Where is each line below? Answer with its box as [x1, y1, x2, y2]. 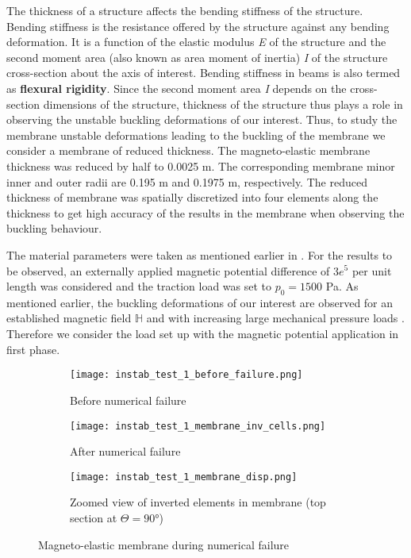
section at [70, 510, 117, 526]
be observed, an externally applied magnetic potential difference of [6, 262, 330, 279]
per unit [351, 262, 392, 279]
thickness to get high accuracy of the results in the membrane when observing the [6, 204, 405, 221]
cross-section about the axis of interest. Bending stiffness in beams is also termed [6, 64, 401, 81]
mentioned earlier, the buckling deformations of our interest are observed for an [6, 294, 394, 310]
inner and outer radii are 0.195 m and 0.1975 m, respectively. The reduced [6, 173, 367, 190]
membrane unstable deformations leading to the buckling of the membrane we [6, 126, 386, 143]
